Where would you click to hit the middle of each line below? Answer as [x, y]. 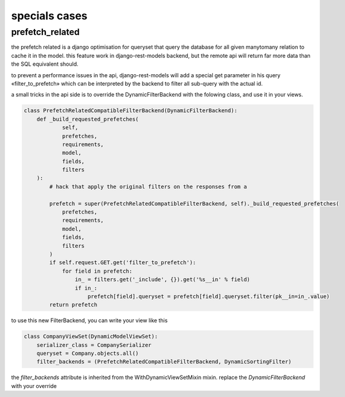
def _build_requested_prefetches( [88, 119]
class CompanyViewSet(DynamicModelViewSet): [91, 337]
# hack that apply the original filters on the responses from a [148, 186]
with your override [34, 386]
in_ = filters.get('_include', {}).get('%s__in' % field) [163, 280]
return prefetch [73, 305]
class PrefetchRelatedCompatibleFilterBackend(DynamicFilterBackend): [131, 111]
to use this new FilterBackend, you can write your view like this [89, 320]
